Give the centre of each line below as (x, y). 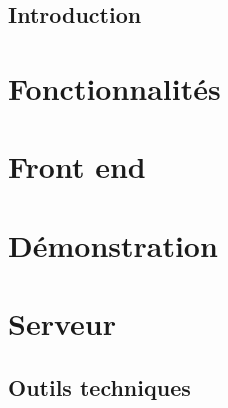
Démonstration (113, 244)
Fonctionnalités (114, 87)
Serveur (62, 323)
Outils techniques (99, 386)
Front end (77, 166)
